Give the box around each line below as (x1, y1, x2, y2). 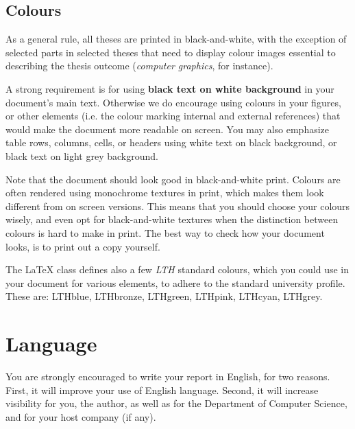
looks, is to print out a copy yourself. (5, 239, 160, 253)
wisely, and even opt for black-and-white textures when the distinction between (5, 212, 339, 227)
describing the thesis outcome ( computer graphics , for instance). (5, 58, 273, 73)
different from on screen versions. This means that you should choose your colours (5, 198, 350, 213)
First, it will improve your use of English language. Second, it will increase (5, 382, 319, 397)
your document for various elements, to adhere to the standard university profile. (5, 275, 345, 290)
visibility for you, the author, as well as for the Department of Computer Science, (5, 396, 347, 410)
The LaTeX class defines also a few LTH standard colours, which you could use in (5, 262, 350, 277)
